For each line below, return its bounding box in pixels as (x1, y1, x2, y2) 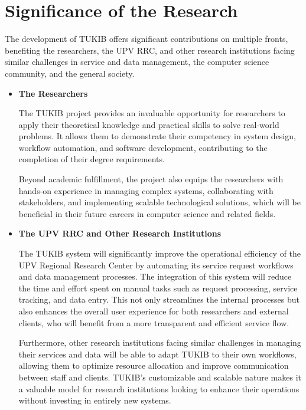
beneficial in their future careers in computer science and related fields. (18, 207, 276, 219)
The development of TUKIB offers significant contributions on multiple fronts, (5, 32, 288, 45)
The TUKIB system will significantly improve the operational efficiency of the (18, 247, 301, 260)
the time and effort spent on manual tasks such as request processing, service (18, 281, 298, 294)
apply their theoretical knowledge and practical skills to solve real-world (18, 118, 279, 130)
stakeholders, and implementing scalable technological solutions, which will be (18, 196, 301, 208)
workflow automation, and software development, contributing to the (18, 141, 268, 153)
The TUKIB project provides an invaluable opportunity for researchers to (18, 107, 285, 119)
